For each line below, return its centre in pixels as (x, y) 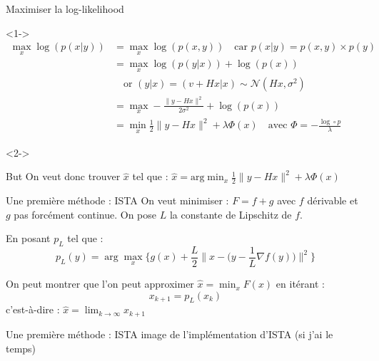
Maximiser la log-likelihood (65, 9)
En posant (28, 238)
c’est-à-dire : (33, 309)
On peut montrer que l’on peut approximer (100, 284)
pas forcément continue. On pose (85, 214)
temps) (21, 348)
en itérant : (300, 284)
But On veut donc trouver (63, 176)
